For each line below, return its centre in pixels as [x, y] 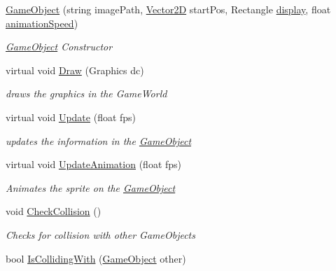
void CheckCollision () [54, 211]
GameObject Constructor [59, 47]
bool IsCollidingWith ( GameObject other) [96, 258]
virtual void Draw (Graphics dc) [75, 70]
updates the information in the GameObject [99, 140]
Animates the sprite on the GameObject [91, 187]
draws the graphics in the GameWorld [86, 93]
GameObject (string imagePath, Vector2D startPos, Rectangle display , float [168, 9]
